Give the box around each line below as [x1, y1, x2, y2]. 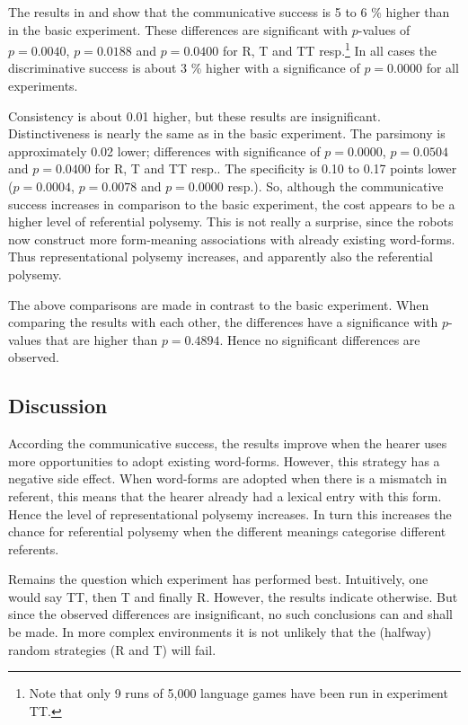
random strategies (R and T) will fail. [8, 640, 216, 659]
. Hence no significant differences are [219, 330, 420, 349]
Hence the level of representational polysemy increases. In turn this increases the [8, 504, 452, 523]
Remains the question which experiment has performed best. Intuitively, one [8, 570, 428, 588]
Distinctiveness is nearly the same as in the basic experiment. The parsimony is [8, 124, 446, 143]
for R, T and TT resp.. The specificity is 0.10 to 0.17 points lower [94, 159, 457, 178]
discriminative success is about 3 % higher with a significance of [8, 58, 360, 77]
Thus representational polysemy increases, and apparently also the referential [8, 247, 433, 266]
